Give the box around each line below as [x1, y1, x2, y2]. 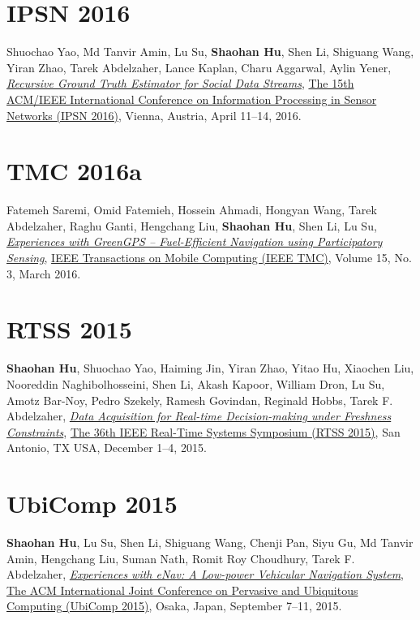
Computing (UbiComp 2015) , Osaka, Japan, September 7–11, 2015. [6, 597, 342, 614]
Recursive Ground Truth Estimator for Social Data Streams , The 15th [6, 75, 354, 92]
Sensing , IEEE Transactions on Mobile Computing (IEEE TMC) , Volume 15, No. [6, 249, 412, 265]
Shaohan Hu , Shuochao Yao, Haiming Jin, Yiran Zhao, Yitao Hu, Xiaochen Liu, [6, 360, 414, 377]
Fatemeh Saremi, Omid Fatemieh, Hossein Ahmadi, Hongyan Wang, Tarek [6, 201, 377, 218]
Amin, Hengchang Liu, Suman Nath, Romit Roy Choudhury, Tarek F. [6, 549, 355, 566]
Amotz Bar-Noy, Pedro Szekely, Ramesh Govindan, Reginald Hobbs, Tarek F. [6, 391, 393, 408]
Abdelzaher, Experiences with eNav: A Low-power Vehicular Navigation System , [6, 566, 405, 583]
